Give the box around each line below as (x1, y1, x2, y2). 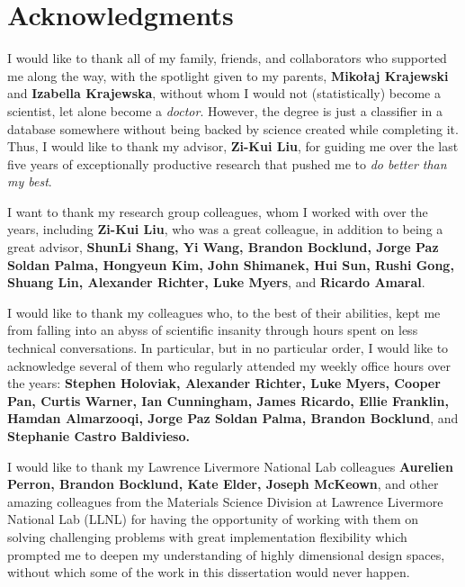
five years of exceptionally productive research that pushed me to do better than (7, 154, 447, 173)
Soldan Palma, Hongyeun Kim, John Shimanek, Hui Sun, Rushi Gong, (7, 255, 454, 274)
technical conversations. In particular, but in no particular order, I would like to (7, 339, 449, 357)
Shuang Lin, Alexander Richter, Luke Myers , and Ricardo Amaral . (7, 273, 425, 292)
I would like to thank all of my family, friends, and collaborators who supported (7, 49, 447, 68)
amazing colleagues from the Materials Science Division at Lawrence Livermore (7, 492, 443, 510)
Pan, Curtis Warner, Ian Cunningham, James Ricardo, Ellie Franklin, (7, 391, 449, 410)
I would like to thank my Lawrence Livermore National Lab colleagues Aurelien (7, 456, 453, 475)
